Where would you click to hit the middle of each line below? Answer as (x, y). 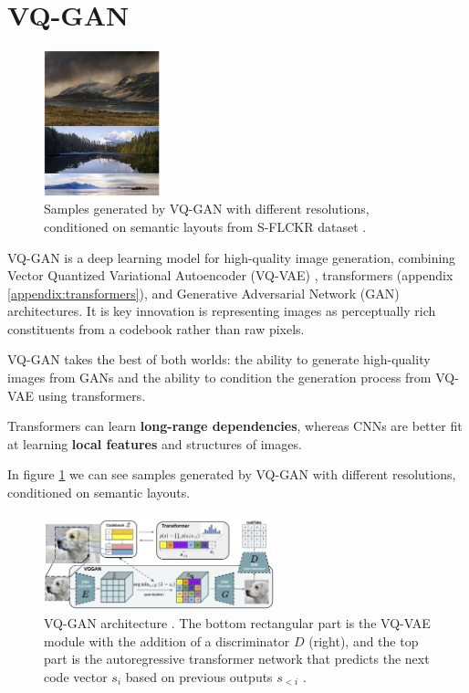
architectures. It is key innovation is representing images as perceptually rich (222, 311)
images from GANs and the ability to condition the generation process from (219, 378)
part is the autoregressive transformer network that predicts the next (237, 659)
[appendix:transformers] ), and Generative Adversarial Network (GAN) (203, 293)
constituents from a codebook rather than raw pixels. (156, 328)
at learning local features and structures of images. (155, 443)
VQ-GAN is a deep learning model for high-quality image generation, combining (232, 257)
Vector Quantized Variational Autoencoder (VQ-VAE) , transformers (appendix (230, 275)
